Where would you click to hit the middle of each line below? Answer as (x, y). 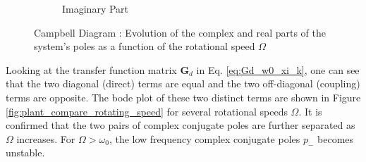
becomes (336, 138)
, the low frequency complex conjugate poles (205, 138)
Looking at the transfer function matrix (91, 69)
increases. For (46, 138)
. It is (310, 111)
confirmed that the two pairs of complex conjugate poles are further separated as (181, 125)
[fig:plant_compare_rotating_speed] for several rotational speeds (147, 111)
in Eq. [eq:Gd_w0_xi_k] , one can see (278, 69)
